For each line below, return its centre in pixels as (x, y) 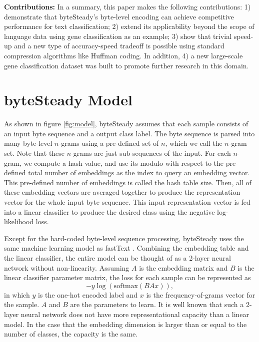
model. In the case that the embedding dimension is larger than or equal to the (125, 324)
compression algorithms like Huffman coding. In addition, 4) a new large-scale (123, 55)
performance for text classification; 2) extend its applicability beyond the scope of (129, 26)
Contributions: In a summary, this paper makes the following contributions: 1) (127, 6)
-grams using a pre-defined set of (109, 143)
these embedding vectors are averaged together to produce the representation (122, 192)
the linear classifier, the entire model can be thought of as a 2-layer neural (117, 258)
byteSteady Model (68, 100)
